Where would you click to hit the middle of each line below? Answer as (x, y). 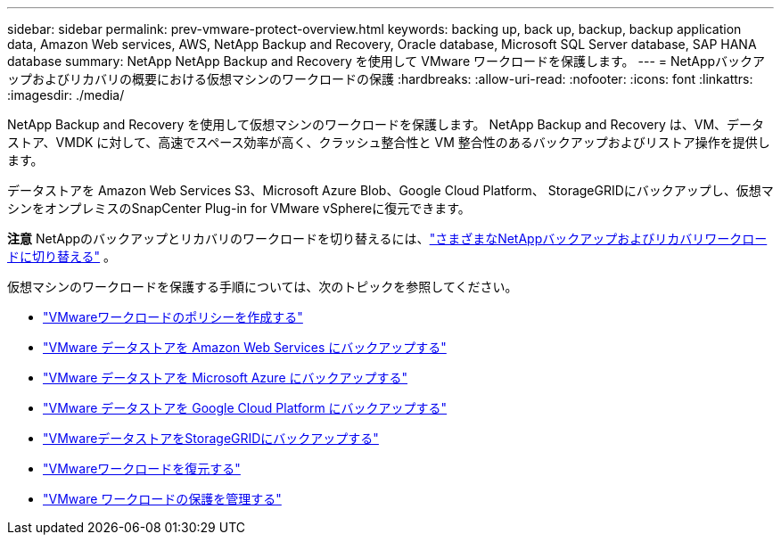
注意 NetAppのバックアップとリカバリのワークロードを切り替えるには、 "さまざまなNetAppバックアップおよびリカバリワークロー (387, 238)
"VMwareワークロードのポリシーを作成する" (173, 317)
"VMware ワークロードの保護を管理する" (162, 499)
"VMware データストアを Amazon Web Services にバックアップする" (245, 347)
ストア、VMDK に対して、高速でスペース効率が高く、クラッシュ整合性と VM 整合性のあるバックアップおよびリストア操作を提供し (389, 142)
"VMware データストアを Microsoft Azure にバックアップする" (226, 378)
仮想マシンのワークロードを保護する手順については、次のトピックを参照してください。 (263, 287)
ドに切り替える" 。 (62, 256)
